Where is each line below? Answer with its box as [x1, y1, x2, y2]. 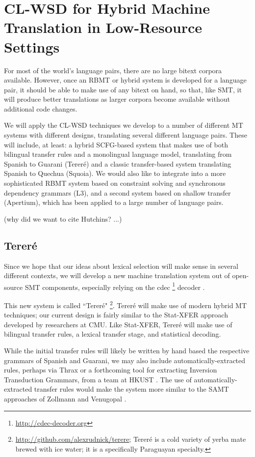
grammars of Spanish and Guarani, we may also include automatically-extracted [4, 355, 246, 365]
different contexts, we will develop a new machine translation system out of [4, 270, 230, 281]
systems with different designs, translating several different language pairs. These [4, 130, 247, 140]
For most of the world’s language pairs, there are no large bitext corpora [4, 65, 222, 75]
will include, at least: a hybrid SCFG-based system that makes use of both [4, 139, 228, 149]
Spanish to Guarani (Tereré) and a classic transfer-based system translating [4, 158, 231, 169]
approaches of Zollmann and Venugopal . [4, 394, 127, 404]
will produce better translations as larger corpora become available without [4, 94, 230, 104]
